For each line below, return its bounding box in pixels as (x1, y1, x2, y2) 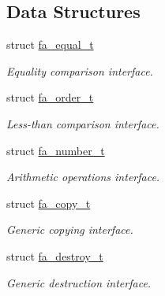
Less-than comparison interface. (6, 115, 159, 131)
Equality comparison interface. (6, 62, 153, 79)
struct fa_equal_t (6, 36, 94, 53)
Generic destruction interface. (6, 274, 152, 290)
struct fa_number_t (6, 142, 105, 158)
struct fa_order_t (6, 89, 94, 105)
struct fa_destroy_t (6, 247, 103, 264)
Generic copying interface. (6, 221, 133, 238)
